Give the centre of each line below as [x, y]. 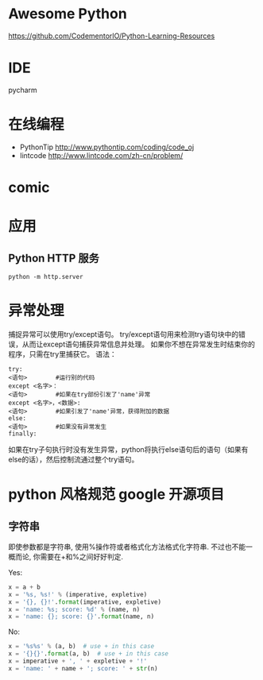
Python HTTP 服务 [54, 258]
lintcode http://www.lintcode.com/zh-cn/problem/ [101, 155]
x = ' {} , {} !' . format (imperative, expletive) [85, 602]
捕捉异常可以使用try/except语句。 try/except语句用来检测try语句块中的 [124, 334]
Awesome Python [68, 14]
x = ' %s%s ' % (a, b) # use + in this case [81, 647]
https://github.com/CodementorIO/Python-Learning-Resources [112, 36]
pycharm [23, 90]
